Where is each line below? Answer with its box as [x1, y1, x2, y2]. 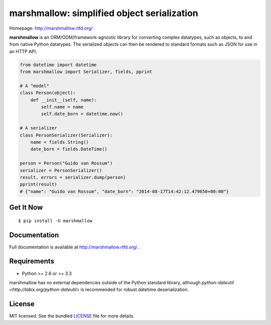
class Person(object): [20, 90, 76, 96]
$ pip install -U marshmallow [18, 218, 93, 223]
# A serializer [20, 125, 57, 131]
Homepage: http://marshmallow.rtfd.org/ [9, 25, 93, 31]
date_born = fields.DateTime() [30, 146, 107, 152]
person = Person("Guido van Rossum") [20, 160, 113, 166]
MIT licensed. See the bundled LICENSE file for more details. [9, 313, 135, 319]
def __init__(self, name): [30, 97, 97, 103]
